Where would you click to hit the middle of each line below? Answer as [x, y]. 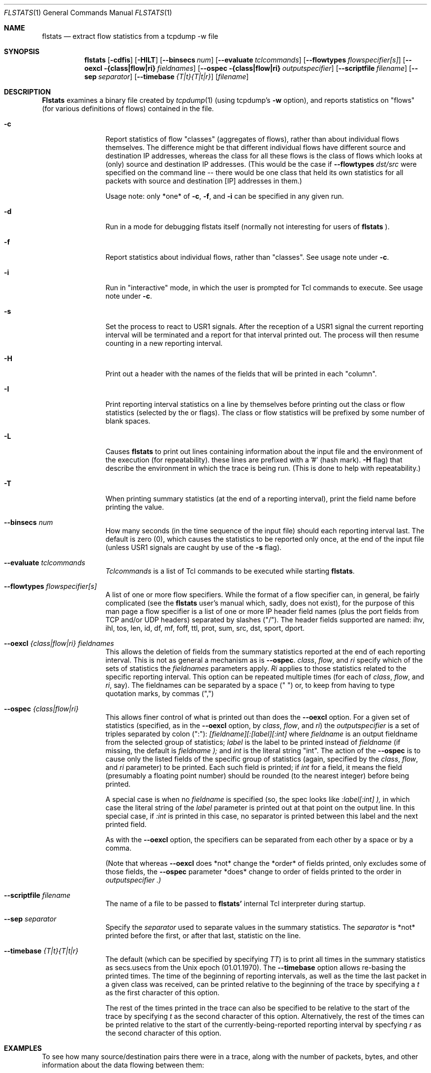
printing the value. [135, 507]
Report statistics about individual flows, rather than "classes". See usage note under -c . [247, 257]
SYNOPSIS [22, 51]
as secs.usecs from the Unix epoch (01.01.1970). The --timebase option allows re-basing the [256, 967]
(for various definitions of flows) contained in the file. [128, 108]
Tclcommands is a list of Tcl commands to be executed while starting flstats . [230, 571]
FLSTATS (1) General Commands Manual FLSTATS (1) [88, 13]
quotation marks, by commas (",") [160, 693]
